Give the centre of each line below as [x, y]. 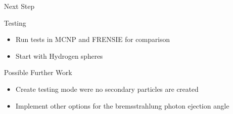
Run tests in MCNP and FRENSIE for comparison [93, 39]
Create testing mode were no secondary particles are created [107, 89]
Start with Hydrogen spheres [59, 56]
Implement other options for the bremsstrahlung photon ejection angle [122, 105]
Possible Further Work [38, 72]
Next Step [19, 6]
